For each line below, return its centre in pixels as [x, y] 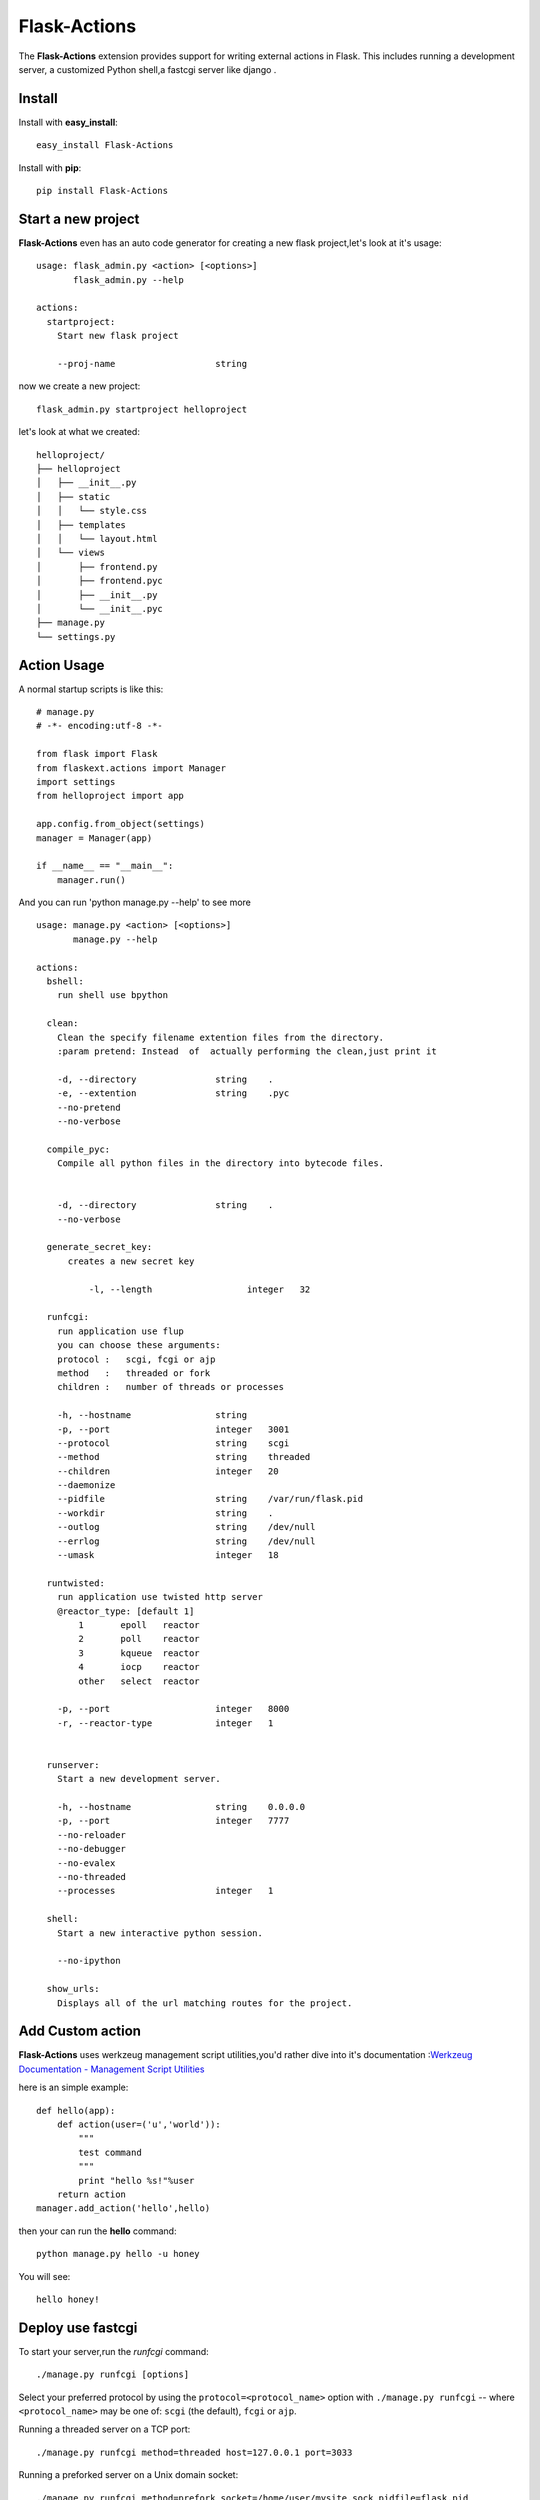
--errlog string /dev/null [186, 1541]
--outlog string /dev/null [186, 1527]
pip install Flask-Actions [102, 191]
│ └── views [70, 553]
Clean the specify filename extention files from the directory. [220, 1037]
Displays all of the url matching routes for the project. [204, 2003]
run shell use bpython [112, 995]
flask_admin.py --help [129, 279]
